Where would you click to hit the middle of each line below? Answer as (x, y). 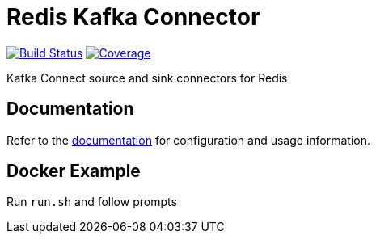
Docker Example (74, 171)
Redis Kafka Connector (133, 17)
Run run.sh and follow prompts (92, 202)
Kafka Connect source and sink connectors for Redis (147, 78)
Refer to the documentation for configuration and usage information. (189, 140)
